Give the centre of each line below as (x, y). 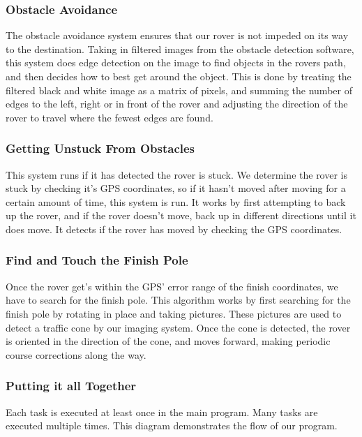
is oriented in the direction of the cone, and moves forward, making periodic (168, 341)
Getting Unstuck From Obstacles (100, 148)
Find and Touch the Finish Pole (97, 260)
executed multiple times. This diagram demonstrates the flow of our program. (172, 425)
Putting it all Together (71, 386)
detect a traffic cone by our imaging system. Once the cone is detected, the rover (178, 327)
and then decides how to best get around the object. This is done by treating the (179, 76)
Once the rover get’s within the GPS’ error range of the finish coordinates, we (172, 286)
